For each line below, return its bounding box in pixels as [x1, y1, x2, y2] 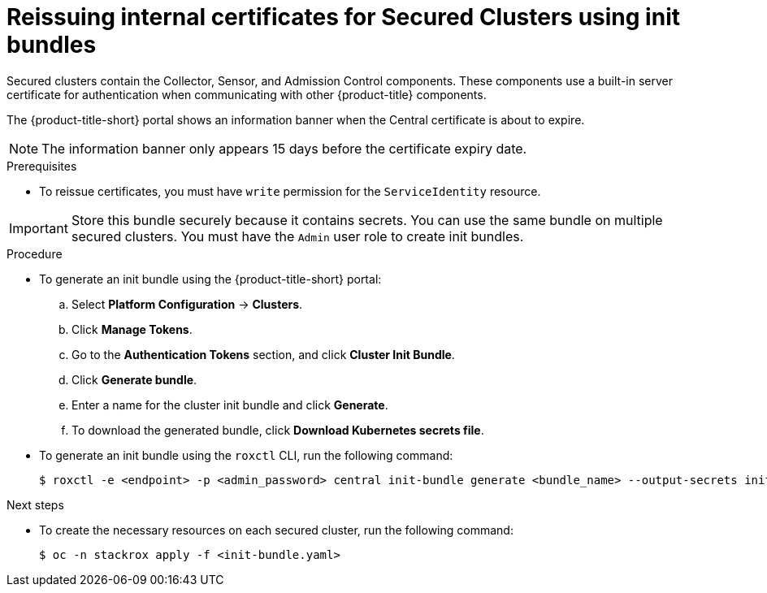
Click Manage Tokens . [71, 322, 193, 336]
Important [9, 219, 68, 236]
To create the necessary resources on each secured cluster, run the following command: [39, 522, 513, 537]
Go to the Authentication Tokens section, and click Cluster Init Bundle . [71, 347, 455, 361]
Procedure [6, 246, 63, 261]
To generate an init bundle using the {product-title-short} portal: [39, 271, 382, 286]
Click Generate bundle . [71, 372, 197, 387]
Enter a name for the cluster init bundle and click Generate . [71, 397, 388, 412]
